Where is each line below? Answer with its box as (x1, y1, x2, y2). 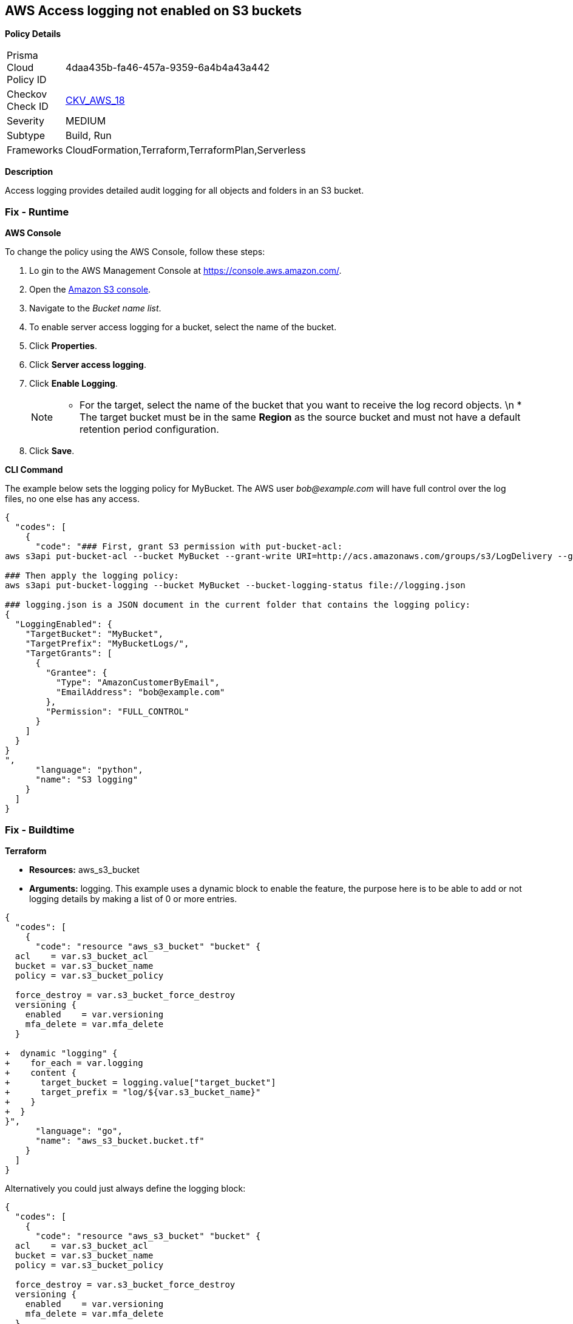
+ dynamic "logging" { (5, 1048, 118, 1058)
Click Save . (29, 446, 75, 457)
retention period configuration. (80, 423, 219, 436)
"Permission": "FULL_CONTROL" (46, 707, 189, 717)
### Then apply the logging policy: (5, 571, 179, 581)
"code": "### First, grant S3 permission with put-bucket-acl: (35, 541, 343, 552)
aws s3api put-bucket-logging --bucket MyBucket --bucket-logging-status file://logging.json (5, 580, 466, 591)
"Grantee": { (46, 668, 107, 678)
